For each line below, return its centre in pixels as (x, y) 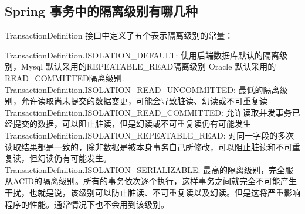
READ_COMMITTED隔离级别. (65, 77)
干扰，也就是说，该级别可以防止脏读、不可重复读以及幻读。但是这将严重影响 (152, 192)
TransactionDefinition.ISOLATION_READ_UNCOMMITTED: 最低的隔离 (142, 89)
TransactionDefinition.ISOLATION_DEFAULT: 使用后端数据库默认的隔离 (142, 55)
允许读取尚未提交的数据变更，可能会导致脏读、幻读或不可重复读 (144, 101)
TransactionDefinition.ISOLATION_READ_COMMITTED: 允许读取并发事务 (148, 112)
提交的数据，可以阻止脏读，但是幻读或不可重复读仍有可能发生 (132, 124)
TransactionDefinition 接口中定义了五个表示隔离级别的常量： (119, 35)
